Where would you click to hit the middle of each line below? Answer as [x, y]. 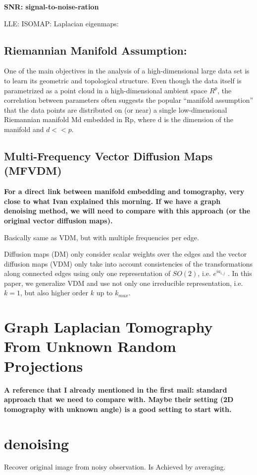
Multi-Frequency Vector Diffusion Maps [108, 156]
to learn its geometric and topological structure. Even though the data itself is [123, 80]
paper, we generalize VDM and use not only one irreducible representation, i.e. [124, 283]
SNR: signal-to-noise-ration [51, 6]
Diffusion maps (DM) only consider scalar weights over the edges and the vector [126, 254]
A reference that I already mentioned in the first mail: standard [116, 389]
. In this [240, 273]
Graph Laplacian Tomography [108, 327]
